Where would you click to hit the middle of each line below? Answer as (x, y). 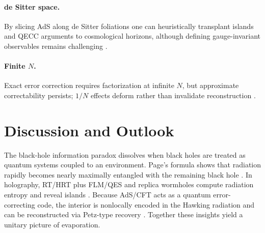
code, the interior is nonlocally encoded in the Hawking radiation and (146, 204)
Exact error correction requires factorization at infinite (89, 85)
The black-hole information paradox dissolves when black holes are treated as (125, 154)
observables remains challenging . (56, 46)
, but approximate (210, 85)
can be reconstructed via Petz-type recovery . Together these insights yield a (124, 214)
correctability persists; (39, 95)
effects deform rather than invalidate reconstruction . (173, 95)
